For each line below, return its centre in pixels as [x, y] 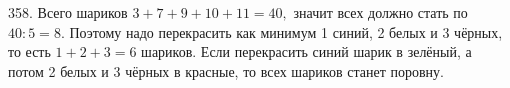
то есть [29, 51]
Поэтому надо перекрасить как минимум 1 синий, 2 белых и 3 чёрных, [286, 31]
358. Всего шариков [68, 12]
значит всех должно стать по [380, 12]
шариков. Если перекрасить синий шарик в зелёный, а [306, 51]
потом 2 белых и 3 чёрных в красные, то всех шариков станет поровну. [226, 70]
